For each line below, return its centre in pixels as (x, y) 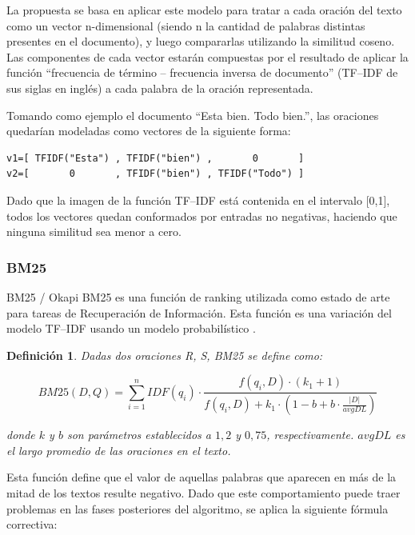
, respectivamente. (310, 435)
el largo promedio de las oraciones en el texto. (119, 450)
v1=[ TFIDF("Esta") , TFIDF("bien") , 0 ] (156, 158)
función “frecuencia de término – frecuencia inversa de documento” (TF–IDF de (202, 72)
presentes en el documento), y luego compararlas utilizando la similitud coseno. (201, 41)
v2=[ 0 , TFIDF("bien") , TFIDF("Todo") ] (156, 174)
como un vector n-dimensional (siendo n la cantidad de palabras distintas (186, 25)
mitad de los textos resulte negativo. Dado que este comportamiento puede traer (204, 492)
